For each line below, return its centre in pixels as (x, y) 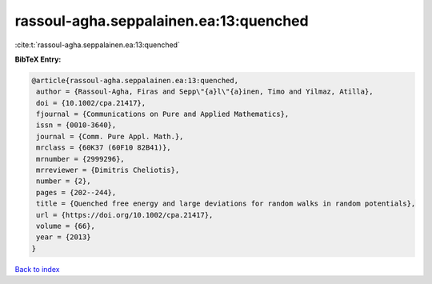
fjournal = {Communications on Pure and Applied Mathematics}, (163, 114)
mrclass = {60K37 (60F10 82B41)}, (104, 148)
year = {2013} (64, 237)
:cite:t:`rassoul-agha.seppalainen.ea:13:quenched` (97, 45)
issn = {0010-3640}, (76, 125)
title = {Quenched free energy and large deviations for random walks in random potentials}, (226, 204)
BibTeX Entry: (38, 59)
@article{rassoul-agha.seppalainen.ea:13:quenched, (135, 80)
